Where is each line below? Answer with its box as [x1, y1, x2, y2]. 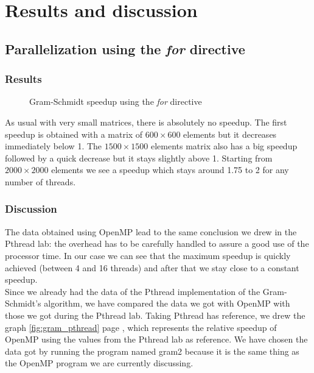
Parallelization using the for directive [5, 39, 245, 58]
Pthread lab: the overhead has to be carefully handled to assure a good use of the [5, 237, 309, 250]
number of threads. [5, 175, 76, 188]
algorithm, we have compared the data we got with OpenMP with [44, 297, 290, 310]
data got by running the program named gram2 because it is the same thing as [5, 344, 299, 357]
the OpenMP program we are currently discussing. [5, 357, 194, 369]
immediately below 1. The [5, 140, 102, 152]
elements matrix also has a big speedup [150, 140, 298, 152]
